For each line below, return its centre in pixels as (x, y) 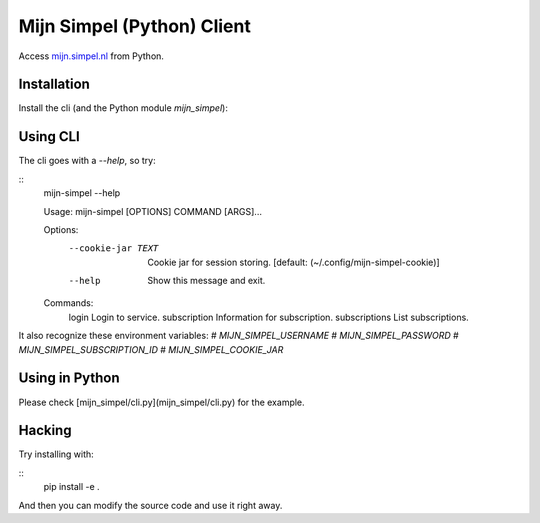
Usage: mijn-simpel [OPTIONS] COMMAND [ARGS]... (152, 211)
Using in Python (69, 378)
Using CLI (49, 136)
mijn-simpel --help (82, 193)
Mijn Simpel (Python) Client (135, 26)
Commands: (68, 303)
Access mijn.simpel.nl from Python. (91, 56)
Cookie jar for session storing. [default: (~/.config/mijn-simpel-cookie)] (293, 262)
